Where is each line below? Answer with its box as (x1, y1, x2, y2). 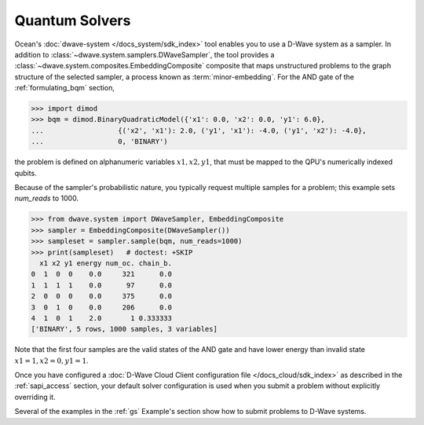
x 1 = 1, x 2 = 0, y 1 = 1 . (14, 356, 90, 365)
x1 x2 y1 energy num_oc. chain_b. (39, 258, 173, 267)
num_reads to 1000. (14, 193, 79, 203)
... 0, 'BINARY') (31, 137, 168, 146)
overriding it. (14, 392, 56, 401)
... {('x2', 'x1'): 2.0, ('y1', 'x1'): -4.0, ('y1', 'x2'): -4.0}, (31, 126, 367, 135)
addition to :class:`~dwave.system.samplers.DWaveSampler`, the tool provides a (14, 49, 275, 59)
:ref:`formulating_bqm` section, (14, 83, 115, 93)
